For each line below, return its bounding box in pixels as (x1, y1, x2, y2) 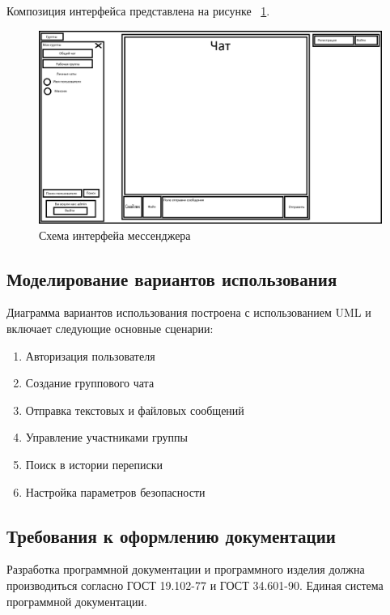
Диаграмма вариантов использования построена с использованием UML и (6, 304, 371, 321)
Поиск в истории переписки (25, 456, 163, 473)
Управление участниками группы (25, 429, 189, 446)
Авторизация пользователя (25, 347, 155, 364)
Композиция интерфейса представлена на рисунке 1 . (6, 2, 270, 19)
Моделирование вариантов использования (6, 266, 337, 291)
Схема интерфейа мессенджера (39, 226, 191, 243)
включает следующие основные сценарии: (6, 320, 214, 337)
